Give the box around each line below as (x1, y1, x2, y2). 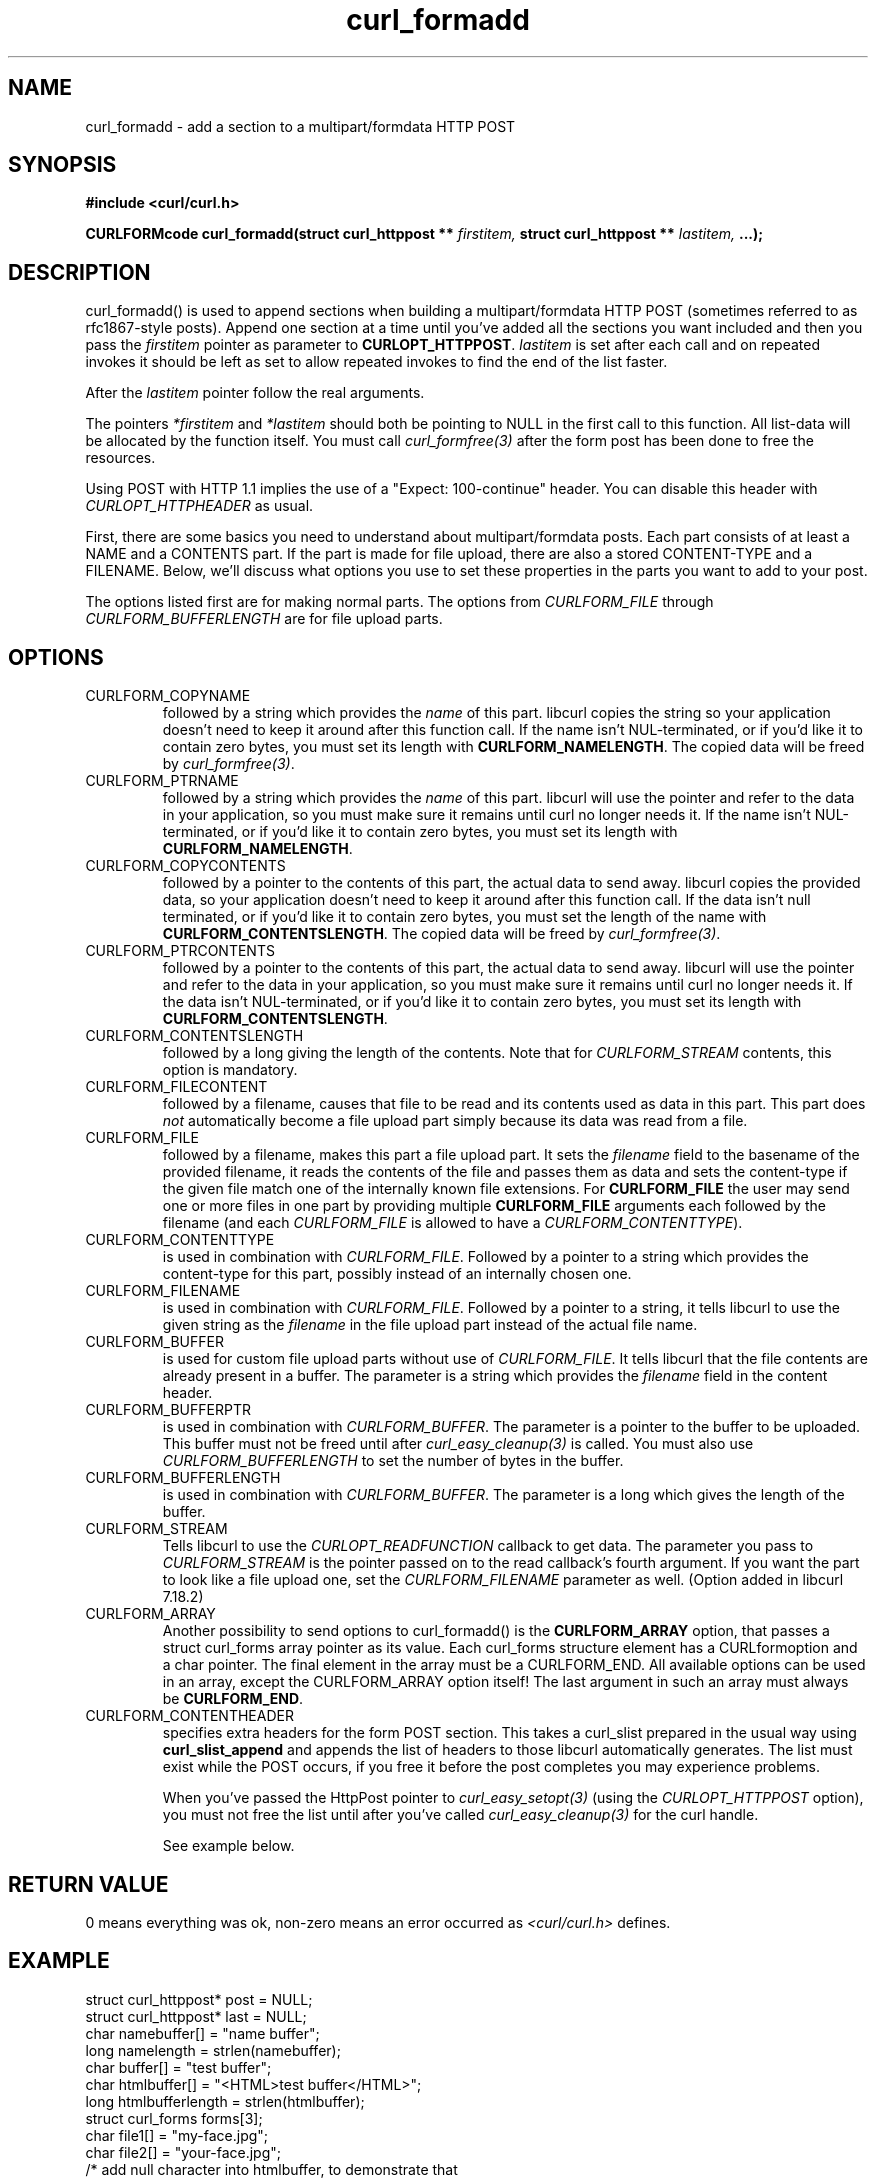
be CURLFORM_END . (162, 1690, 304, 1708)
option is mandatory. (162, 1061, 298, 1079)
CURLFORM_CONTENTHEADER (85, 1707, 294, 1725)
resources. (85, 449, 156, 467)
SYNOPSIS (8, 152, 117, 178)
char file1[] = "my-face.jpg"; (85, 2126, 269, 2144)
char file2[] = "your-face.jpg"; (85, 2143, 282, 2161)
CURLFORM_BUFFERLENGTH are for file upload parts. (85, 610, 443, 628)
